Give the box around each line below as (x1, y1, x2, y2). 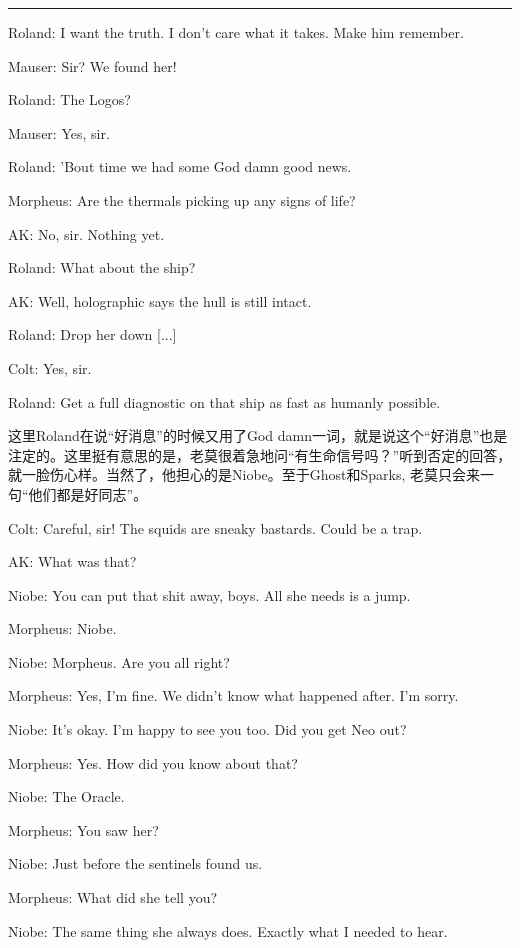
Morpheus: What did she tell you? (8, 887, 218, 908)
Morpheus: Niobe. (8, 618, 117, 639)
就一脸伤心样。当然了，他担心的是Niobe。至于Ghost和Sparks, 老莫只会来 (8, 464, 481, 485)
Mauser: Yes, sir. (8, 122, 110, 143)
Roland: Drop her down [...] (8, 324, 177, 345)
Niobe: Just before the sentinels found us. (8, 853, 263, 874)
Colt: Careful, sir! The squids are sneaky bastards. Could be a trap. (8, 517, 423, 538)
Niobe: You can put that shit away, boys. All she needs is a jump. (8, 584, 411, 605)
